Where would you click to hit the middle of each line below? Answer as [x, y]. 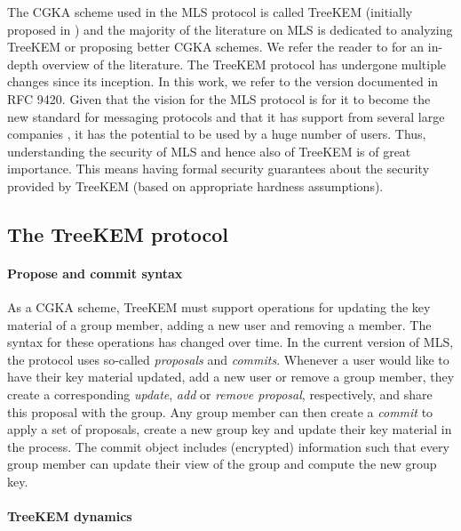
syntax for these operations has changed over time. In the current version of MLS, [230, 342]
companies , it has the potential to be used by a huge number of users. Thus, [217, 134]
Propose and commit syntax [95, 273]
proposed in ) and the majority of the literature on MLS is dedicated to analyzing [230, 29]
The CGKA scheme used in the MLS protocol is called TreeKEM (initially [210, 12]
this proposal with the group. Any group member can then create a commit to [220, 411]
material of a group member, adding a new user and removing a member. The [219, 324]
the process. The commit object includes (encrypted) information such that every [228, 446]
